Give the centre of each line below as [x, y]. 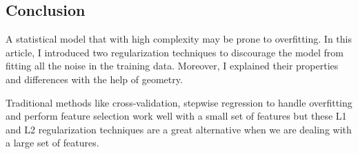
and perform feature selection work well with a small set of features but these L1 [176, 116]
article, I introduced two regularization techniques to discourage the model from [175, 52]
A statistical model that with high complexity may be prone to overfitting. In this [179, 39]
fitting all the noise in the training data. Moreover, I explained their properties [172, 66]
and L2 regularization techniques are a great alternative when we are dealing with [179, 129]
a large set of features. [52, 143]
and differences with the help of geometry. [94, 79]
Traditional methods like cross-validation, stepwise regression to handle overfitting [179, 102]
